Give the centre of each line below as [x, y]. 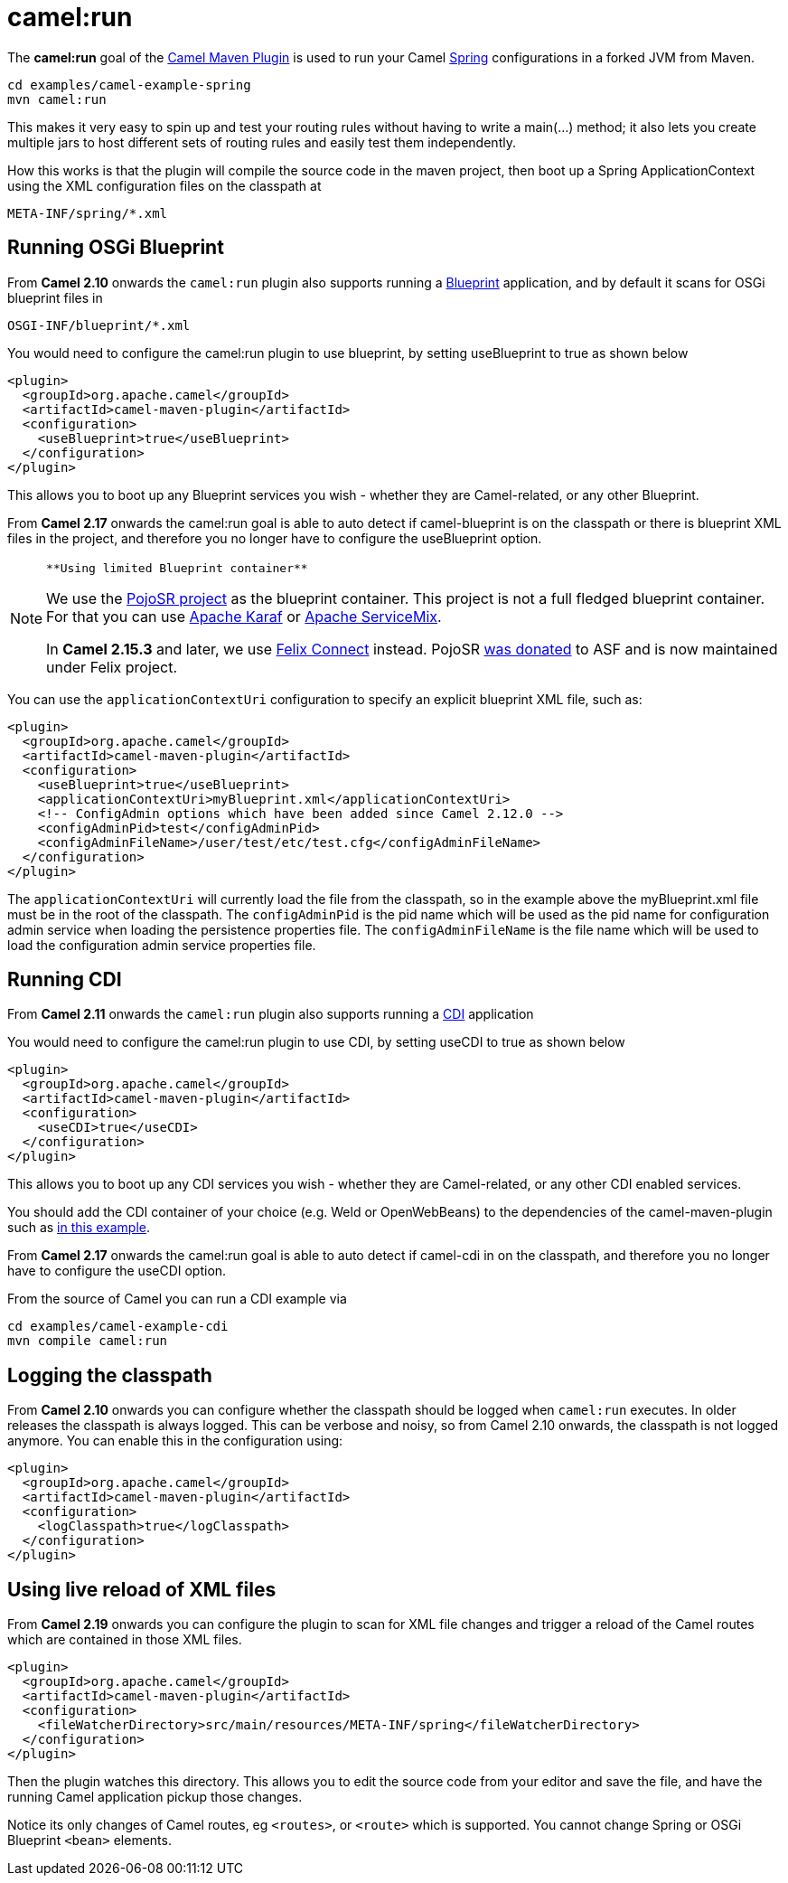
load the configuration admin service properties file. [162, 945]
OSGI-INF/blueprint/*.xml [99, 325]
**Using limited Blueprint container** [177, 568]
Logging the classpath [110, 1375]
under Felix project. [112, 667]
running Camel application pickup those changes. [155, 1797]
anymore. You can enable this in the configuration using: [175, 1441]
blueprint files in [55, 297]
